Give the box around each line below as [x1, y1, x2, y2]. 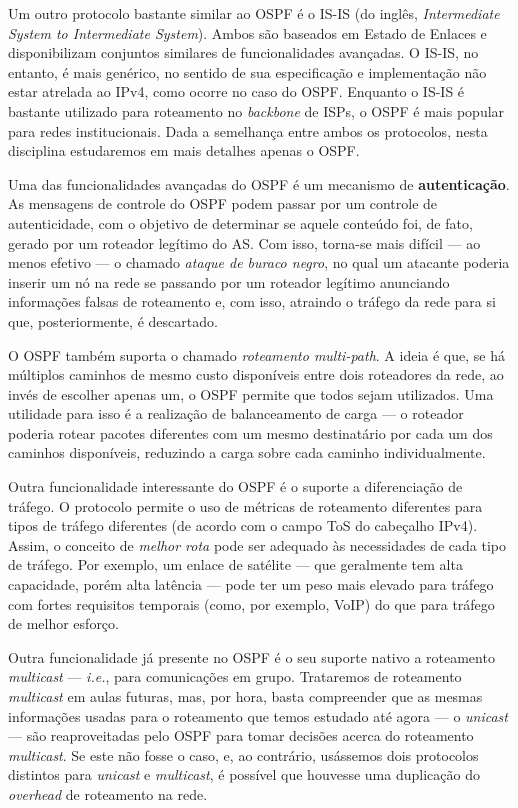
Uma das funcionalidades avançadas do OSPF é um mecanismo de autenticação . [8, 173, 510, 194]
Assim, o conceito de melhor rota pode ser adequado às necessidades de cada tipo [8, 534, 506, 555]
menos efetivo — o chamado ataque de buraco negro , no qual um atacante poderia [8, 252, 510, 273]
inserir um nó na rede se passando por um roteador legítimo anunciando [8, 271, 450, 292]
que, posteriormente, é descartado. [8, 310, 218, 331]
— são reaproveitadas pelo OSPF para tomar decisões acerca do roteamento [8, 725, 474, 746]
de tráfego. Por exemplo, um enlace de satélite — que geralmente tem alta [8, 554, 463, 575]
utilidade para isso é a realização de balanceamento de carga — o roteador [8, 403, 464, 424]
